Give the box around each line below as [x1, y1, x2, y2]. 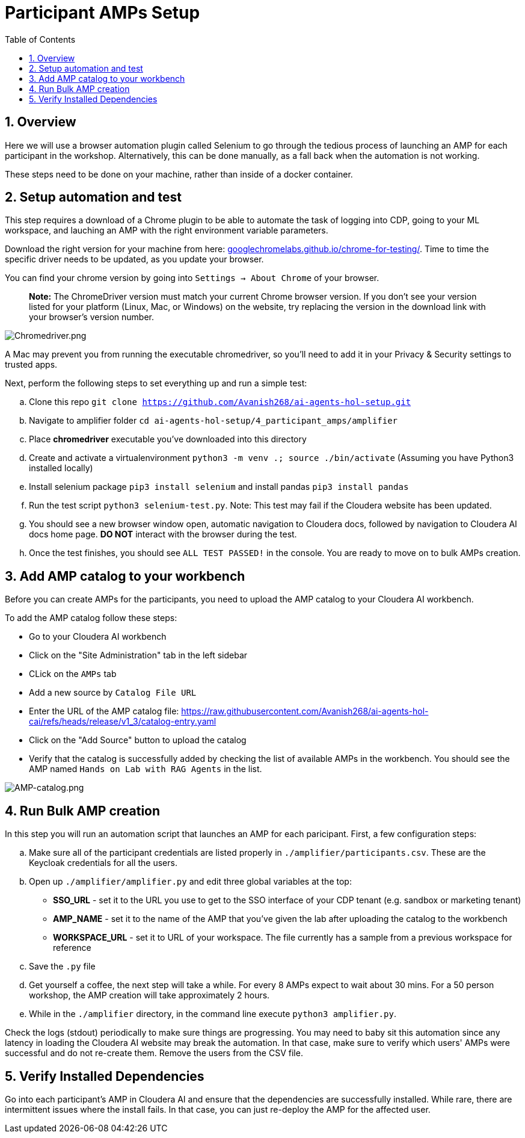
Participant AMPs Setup [5, 2, 200, 23]
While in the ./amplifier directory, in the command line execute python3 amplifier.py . [29, 1009, 396, 1019]
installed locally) [29, 463, 93, 474]
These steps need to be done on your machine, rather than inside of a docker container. [5, 169, 353, 179]
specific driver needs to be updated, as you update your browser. [5, 254, 264, 265]
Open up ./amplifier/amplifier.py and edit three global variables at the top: [29, 876, 352, 887]
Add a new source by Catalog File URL [29, 687, 197, 698]
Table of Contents [5, 34, 76, 45]
